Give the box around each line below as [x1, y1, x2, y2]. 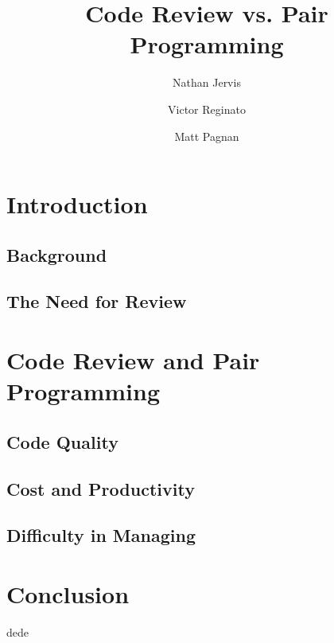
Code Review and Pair [6, 344, 260, 376]
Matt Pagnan [174, 127, 239, 144]
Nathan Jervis [173, 74, 241, 91]
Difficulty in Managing [6, 523, 196, 548]
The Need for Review [6, 289, 187, 314]
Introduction [6, 188, 148, 220]
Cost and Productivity [6, 476, 195, 501]
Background [6, 242, 107, 267]
